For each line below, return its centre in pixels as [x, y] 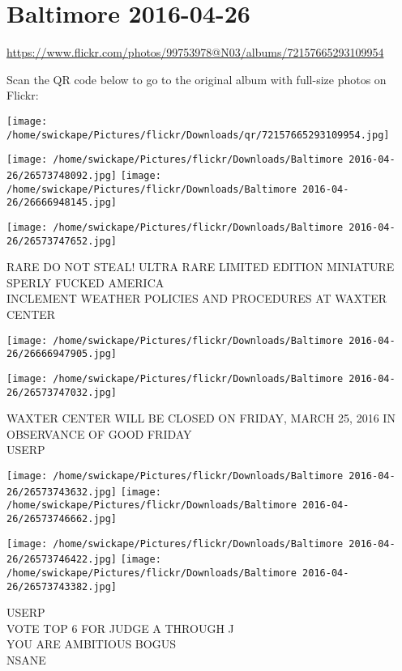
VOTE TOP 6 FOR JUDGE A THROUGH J [120, 628]
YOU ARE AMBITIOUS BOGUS [91, 644]
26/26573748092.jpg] [62, 175]
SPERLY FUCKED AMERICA [86, 282]
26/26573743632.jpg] [62, 492]
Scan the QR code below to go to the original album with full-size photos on [197, 79]
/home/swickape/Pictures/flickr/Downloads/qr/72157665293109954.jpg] [198, 135]
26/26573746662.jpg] [62, 518]
